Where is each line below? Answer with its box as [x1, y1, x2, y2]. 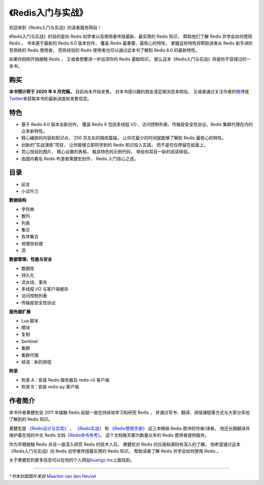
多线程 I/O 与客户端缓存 [21, 286, 68, 292]
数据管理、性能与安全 [9, 256, 52, 262]
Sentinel [21, 338, 38, 344]
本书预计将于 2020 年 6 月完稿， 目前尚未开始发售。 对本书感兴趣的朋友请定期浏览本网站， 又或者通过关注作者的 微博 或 [9, 89, 249, 95]
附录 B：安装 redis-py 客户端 [21, 384, 79, 390]
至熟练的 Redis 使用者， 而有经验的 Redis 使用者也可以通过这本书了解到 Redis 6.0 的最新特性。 [9, 47, 200, 53]
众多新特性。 [21, 128, 47, 134]
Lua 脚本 [21, 318, 39, 324]
